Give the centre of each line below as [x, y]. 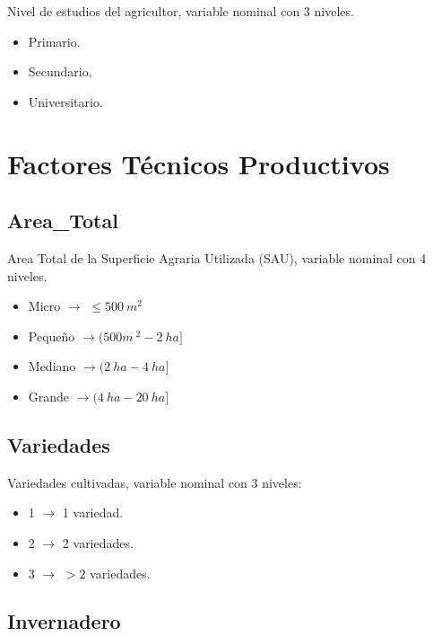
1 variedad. [93, 512]
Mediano [52, 366]
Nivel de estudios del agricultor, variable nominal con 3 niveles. [181, 11]
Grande [49, 396]
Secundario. [60, 71]
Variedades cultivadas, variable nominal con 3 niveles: [155, 482]
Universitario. [65, 101]
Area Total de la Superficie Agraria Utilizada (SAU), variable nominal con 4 [217, 257]
